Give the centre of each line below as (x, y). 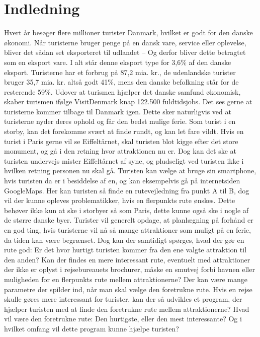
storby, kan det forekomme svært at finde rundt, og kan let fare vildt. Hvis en (124, 131)
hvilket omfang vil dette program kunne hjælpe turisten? (92, 328)
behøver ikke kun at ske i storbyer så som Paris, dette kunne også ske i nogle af (126, 210)
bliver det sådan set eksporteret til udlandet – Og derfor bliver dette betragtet (125, 52)
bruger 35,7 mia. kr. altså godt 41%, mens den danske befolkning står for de (121, 82)
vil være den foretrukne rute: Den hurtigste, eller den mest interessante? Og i (123, 319)
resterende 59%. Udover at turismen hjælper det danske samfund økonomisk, (122, 91)
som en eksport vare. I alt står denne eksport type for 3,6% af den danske (118, 62)
